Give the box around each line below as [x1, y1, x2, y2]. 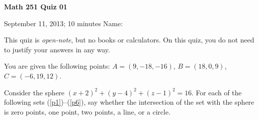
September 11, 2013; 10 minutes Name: [4, 18, 123, 28]
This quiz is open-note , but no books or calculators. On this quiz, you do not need [4, 35, 255, 45]
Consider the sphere [4, 87, 65, 97]
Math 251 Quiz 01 [4, 1, 68, 11]
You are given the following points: [4, 61, 110, 71]
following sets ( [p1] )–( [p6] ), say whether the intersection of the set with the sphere [4, 97, 255, 107]
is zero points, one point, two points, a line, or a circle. [4, 106, 171, 117]
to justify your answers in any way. [4, 44, 110, 54]
